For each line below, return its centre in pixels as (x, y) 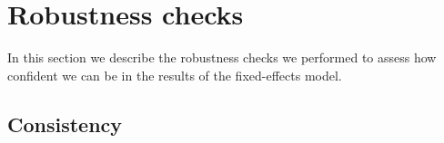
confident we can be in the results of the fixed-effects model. (175, 75)
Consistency (65, 124)
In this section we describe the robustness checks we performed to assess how (222, 57)
